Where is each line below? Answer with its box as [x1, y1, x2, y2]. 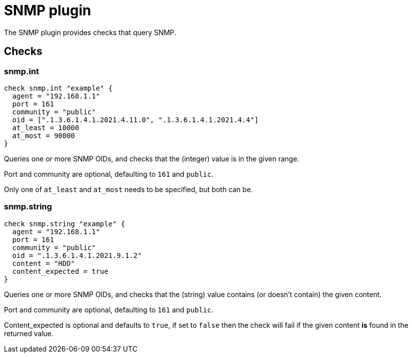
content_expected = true [12, 267, 108, 275]
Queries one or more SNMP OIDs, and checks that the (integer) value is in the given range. [4, 154, 300, 163]
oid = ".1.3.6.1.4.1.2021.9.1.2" [12, 251, 142, 259]
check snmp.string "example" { [4, 219, 125, 228]
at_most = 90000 [12, 131, 75, 140]
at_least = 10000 [12, 123, 79, 132]
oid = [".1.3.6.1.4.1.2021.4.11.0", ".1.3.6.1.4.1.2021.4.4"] [12, 115, 259, 124]
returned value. [4, 329, 54, 338]
